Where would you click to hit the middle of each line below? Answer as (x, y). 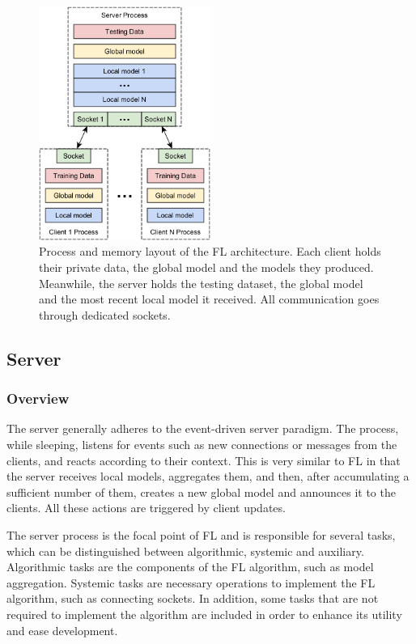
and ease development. (62, 630)
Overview (38, 398)
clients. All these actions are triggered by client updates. (146, 508)
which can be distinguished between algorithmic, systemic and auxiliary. (185, 551)
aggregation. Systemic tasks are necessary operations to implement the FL (191, 582)
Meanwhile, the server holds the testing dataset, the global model (201, 283)
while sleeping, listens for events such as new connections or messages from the (202, 444)
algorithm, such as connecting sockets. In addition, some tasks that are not (193, 598)
